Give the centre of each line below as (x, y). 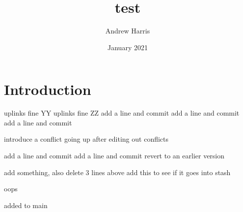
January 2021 (128, 47)
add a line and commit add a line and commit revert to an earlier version (114, 156)
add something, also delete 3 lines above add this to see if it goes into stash (117, 172)
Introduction (48, 89)
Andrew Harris (128, 31)
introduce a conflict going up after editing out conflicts (86, 139)
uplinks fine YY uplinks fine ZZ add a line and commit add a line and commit (122, 113)
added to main (26, 205)
